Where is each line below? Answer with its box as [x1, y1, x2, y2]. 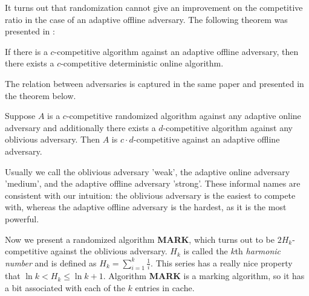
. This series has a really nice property [151, 256, 293, 269]
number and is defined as [5, 256, 97, 269]
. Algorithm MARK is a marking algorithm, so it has [103, 269, 305, 282]
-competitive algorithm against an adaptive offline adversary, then [54, 45, 299, 57]
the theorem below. [5, 89, 76, 101]
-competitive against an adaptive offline [133, 133, 280, 146]
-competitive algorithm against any [163, 121, 293, 134]
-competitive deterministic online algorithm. [60, 57, 224, 69]
